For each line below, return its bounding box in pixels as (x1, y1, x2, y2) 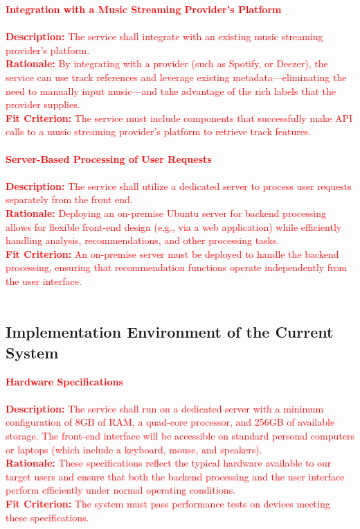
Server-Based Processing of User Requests (6, 151, 212, 166)
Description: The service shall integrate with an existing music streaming (6, 29, 323, 44)
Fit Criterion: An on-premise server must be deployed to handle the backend (6, 246, 339, 261)
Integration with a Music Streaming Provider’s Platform (6, 2, 282, 16)
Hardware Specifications (6, 374, 123, 388)
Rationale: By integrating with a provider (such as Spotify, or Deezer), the (6, 56, 328, 71)
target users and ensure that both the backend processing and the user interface (6, 469, 345, 483)
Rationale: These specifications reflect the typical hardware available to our (6, 456, 332, 470)
